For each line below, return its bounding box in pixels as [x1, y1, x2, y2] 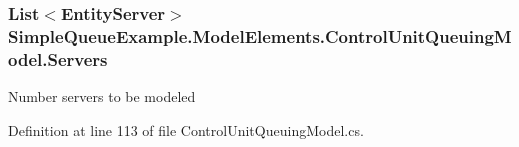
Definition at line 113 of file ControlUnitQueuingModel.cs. [8, 119, 364, 140]
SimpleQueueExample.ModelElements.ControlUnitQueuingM [8, 23, 512, 48]
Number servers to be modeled [8, 86, 196, 107]
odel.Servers [8, 46, 108, 71]
